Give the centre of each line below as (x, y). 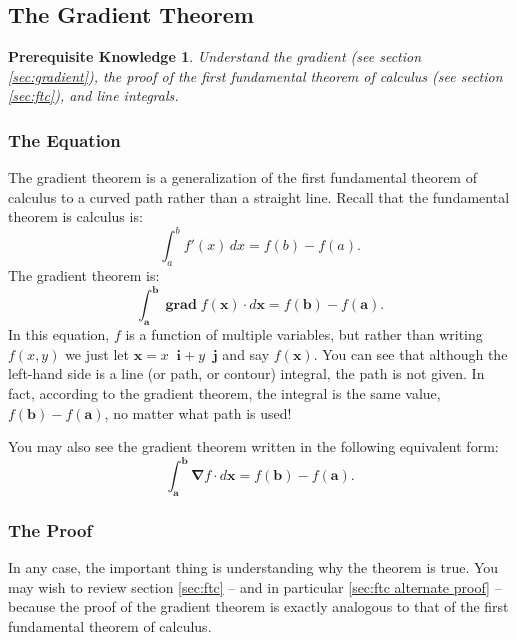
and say (246, 353)
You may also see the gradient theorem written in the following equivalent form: (253, 446)
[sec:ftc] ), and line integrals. (93, 95)
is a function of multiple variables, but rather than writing (304, 334)
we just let (97, 353)
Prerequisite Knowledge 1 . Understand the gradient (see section (215, 56)
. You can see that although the (410, 353)
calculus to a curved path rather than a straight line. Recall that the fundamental (259, 196)
